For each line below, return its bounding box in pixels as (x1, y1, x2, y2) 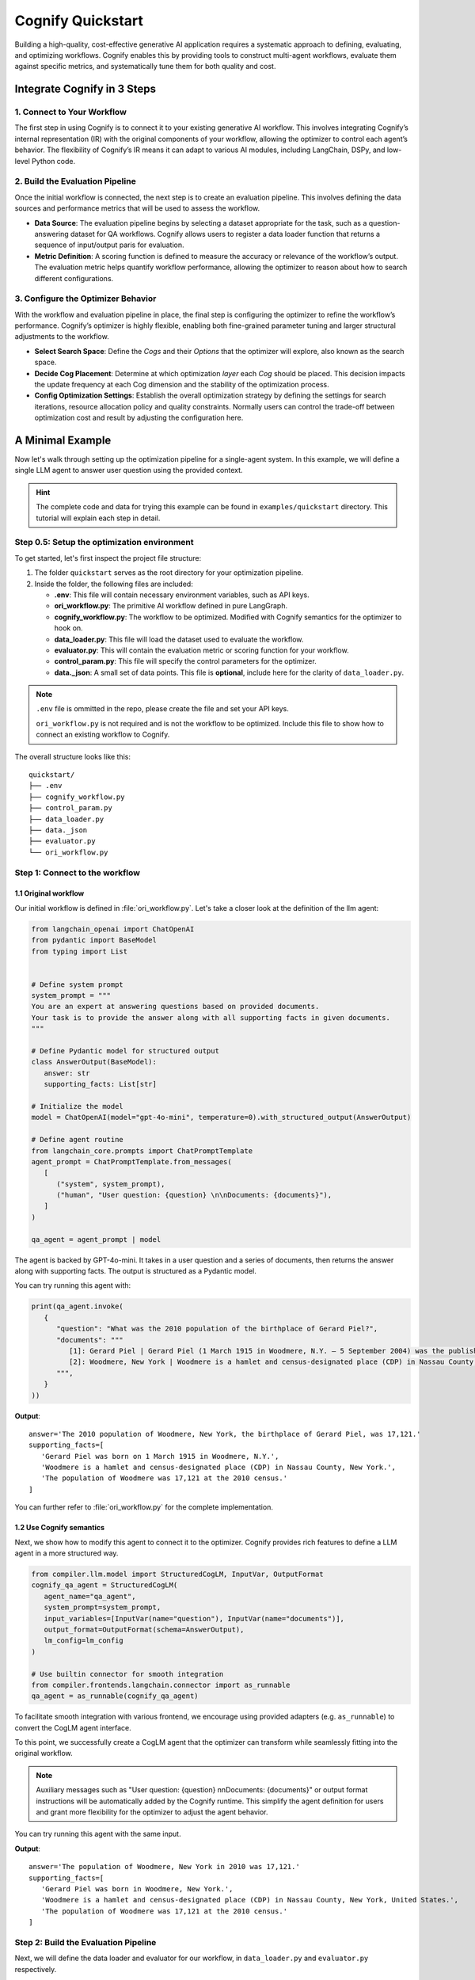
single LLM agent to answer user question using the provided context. (14, 466, 243, 475)
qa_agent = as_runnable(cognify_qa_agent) (31, 1692, 199, 1700)
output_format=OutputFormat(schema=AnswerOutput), (44, 1624, 245, 1634)
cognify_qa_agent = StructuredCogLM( (31, 1581, 178, 1590)
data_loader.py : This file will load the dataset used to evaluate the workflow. (54, 634, 304, 644)
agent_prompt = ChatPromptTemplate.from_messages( (31, 1157, 233, 1166)
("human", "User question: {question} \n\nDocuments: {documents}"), (56, 1190, 332, 1200)
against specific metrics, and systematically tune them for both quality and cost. (14, 62, 276, 71)
